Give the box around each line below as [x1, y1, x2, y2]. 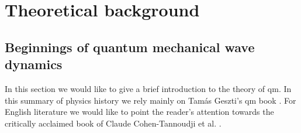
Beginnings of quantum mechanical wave [5, 37, 255, 56]
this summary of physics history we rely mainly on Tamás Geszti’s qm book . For [5, 94, 296, 106]
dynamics [5, 55, 63, 73]
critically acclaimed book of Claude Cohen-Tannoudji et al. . [5, 117, 222, 129]
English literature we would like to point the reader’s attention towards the [5, 105, 274, 118]
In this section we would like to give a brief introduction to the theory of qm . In [5, 82, 292, 94]
